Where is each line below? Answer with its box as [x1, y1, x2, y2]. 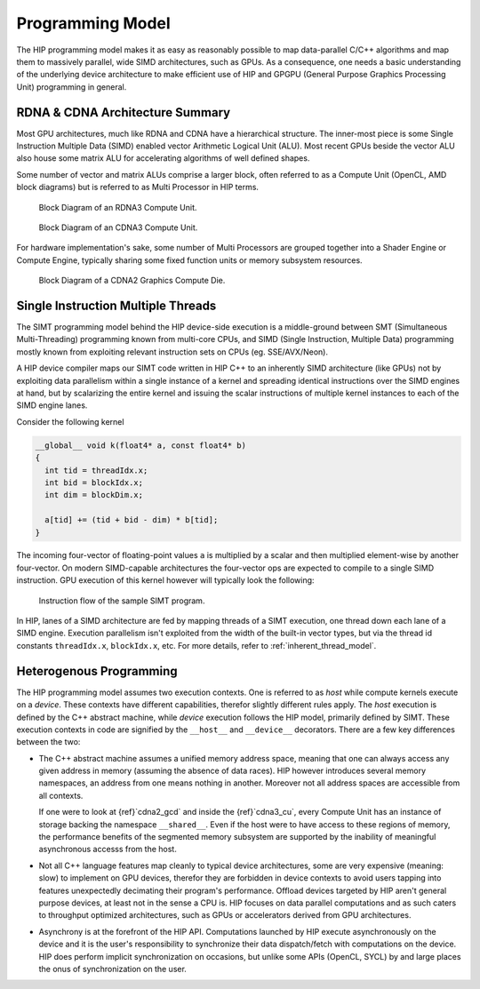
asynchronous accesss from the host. [38, 844, 177, 855]
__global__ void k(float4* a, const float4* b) [35, 440, 246, 451]
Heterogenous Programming [16, 663, 178, 679]
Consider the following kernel [16, 416, 124, 427]
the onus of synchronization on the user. [38, 963, 187, 974]
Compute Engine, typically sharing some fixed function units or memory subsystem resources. [16, 254, 364, 266]
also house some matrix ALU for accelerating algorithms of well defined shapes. [16, 153, 310, 164]
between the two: [16, 737, 81, 747]
